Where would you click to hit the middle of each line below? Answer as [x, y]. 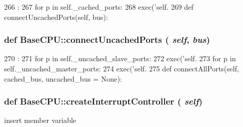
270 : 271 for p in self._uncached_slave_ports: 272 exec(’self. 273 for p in [120, 58]
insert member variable [40, 120]
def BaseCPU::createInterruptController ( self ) [104, 101]
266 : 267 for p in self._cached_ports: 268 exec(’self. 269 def [99, 7]
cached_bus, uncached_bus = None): [63, 78]
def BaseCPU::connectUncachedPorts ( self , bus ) [107, 40]
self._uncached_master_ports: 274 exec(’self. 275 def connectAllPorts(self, [122, 68]
